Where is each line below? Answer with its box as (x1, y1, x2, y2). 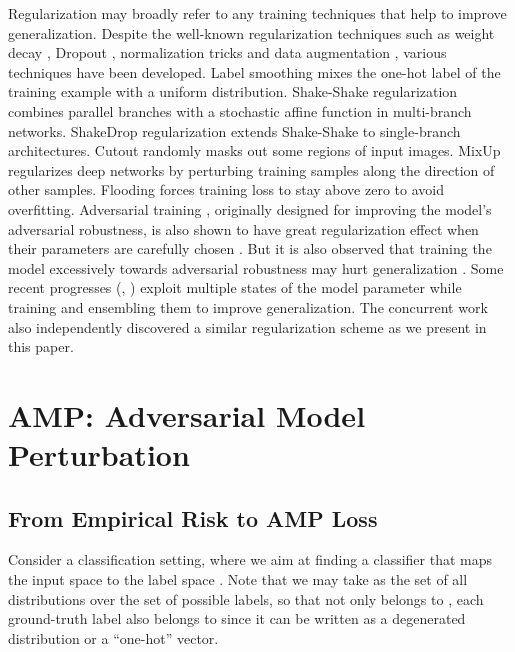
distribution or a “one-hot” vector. (8, 627, 219, 648)
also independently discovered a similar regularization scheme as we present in (8, 316, 487, 337)
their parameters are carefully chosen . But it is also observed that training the (8, 238, 492, 259)
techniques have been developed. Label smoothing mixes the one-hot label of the (8, 61, 501, 82)
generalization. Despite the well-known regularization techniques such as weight (8, 22, 495, 43)
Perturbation (8, 434, 190, 475)
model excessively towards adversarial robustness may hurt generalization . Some (8, 257, 504, 278)
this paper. (8, 336, 74, 357)
